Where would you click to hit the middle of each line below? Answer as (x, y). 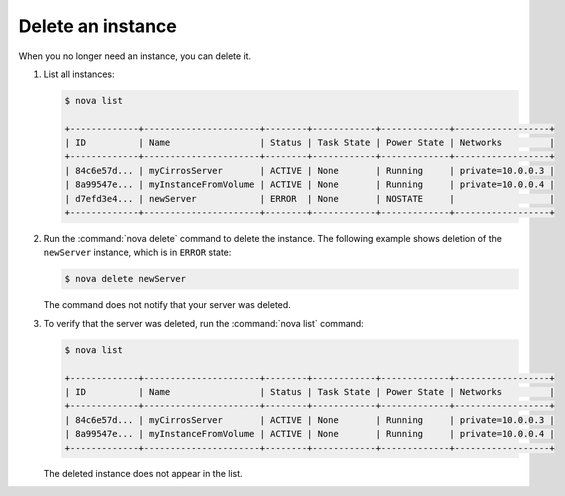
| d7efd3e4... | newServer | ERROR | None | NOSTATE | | (309, 198)
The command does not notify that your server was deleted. (167, 305)
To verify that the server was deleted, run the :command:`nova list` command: (203, 323)
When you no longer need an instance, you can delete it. (135, 56)
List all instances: (79, 74)
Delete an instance (97, 26)
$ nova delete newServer (125, 279)
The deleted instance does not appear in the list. (143, 474)
